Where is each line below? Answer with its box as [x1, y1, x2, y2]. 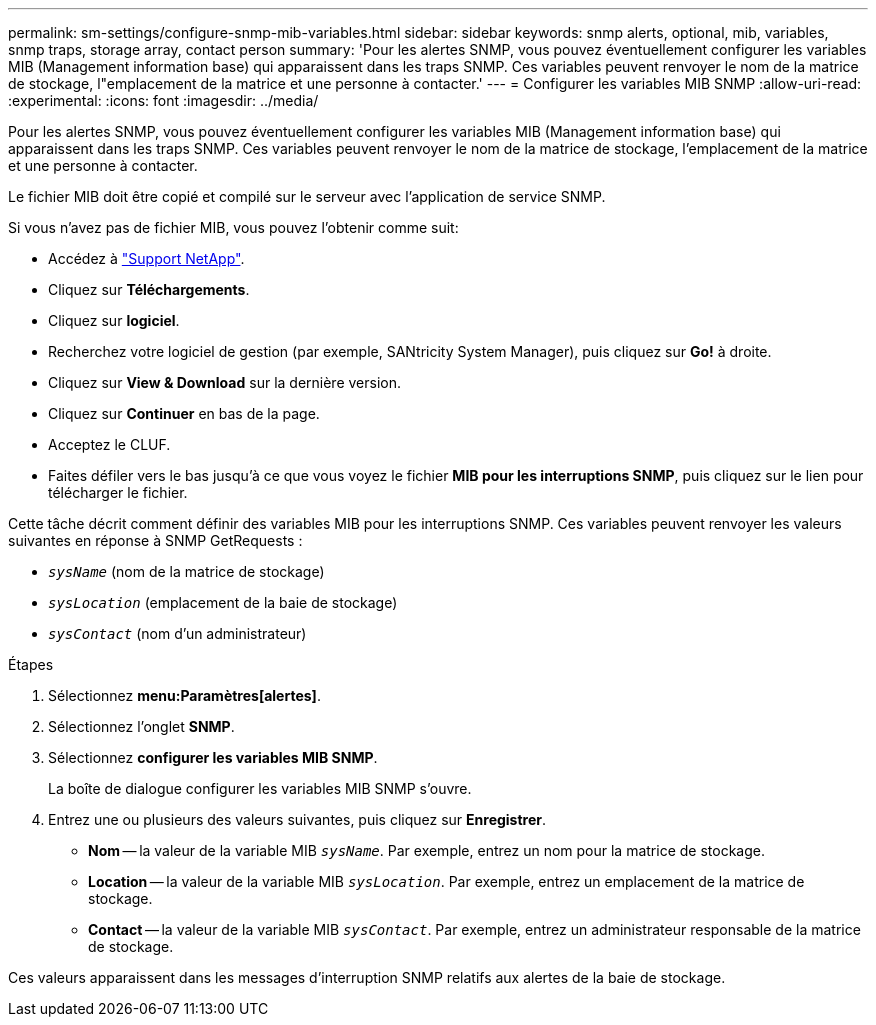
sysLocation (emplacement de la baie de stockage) [48, 594, 398, 611]
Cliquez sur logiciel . [48, 312, 180, 329]
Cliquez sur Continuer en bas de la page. [48, 405, 320, 422]
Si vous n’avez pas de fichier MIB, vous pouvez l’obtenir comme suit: [8, 219, 459, 236]
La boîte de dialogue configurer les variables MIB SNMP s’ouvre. [48, 780, 472, 797]
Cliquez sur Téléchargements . [48, 281, 250, 298]
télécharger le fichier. [48, 484, 188, 501]
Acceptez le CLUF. [48, 436, 171, 453]
